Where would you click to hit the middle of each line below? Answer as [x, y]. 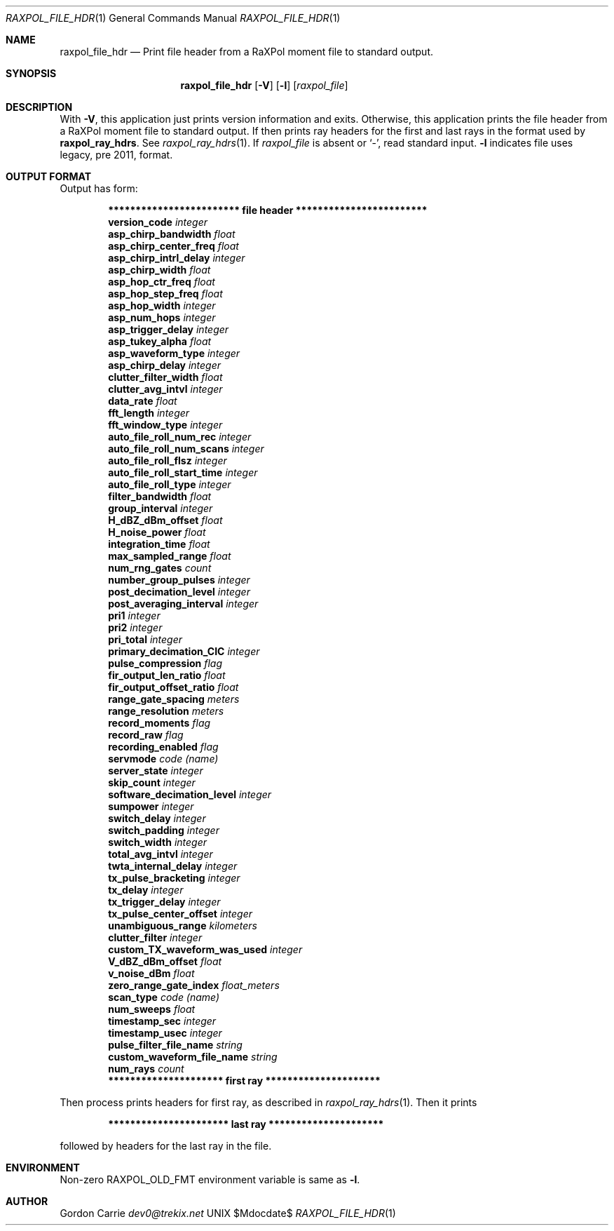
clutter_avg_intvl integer [165, 389]
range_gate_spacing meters [174, 699]
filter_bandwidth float [160, 496]
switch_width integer [157, 842]
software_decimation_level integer [190, 794]
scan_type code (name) [164, 997]
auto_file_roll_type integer [170, 484]
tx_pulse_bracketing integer [174, 878]
